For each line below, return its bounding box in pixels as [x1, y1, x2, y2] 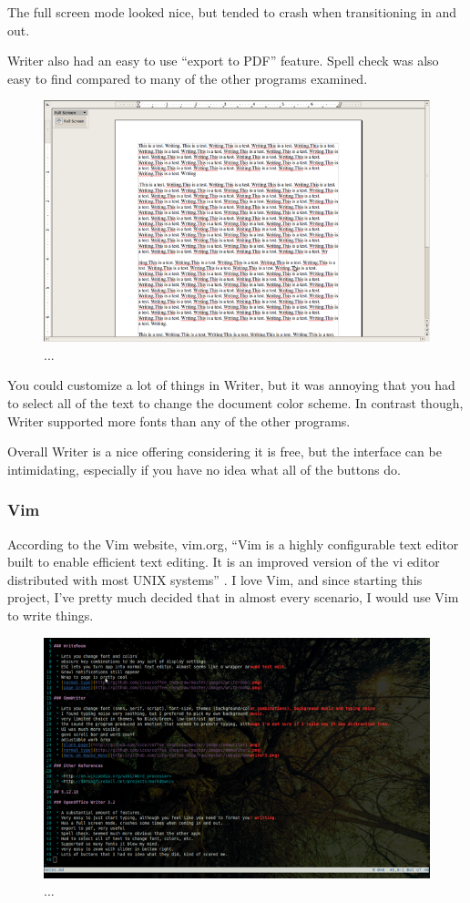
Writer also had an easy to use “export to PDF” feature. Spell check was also [7, 51, 439, 70]
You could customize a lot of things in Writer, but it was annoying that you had [7, 375, 455, 395]
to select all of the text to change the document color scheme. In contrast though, [7, 394, 464, 413]
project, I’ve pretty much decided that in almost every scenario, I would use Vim [7, 588, 459, 607]
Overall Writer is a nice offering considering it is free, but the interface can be [7, 442, 442, 461]
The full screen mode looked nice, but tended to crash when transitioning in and [7, 3, 457, 21]
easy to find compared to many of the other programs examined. [7, 68, 368, 87]
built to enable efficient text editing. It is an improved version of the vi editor [7, 552, 440, 571]
